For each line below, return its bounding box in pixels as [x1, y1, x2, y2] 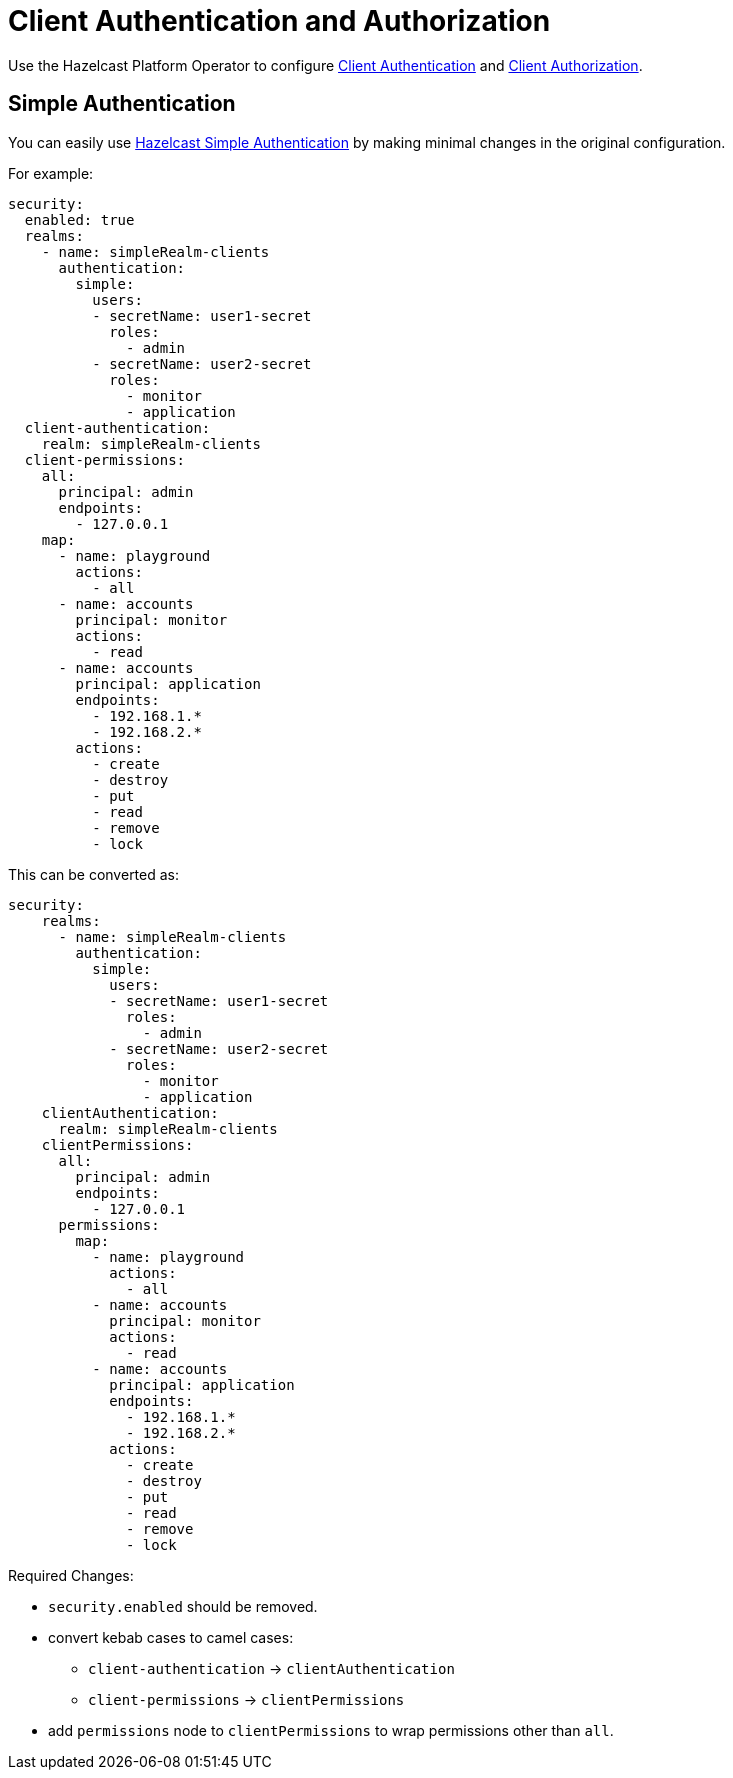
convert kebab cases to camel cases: [48, 1628, 294, 1646]
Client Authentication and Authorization [8, 4, 551, 38]
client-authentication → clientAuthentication [88, 1659, 455, 1677]
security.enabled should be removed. [48, 1597, 318, 1615]
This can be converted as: [8, 865, 180, 883]
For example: [8, 164, 94, 182]
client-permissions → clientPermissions [88, 1690, 405, 1708]
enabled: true [24, 211, 135, 228]
